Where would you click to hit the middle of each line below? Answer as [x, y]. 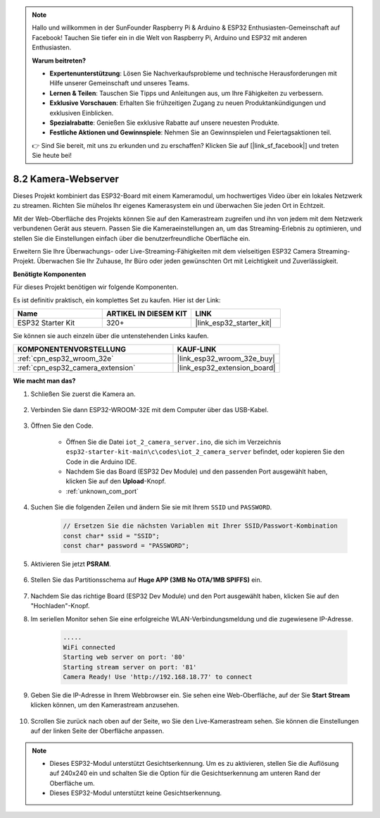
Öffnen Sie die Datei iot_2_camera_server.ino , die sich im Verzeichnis [173, 442]
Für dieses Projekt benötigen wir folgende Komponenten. [96, 287]
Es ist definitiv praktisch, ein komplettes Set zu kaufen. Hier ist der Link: [117, 300]
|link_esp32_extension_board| [226, 368]
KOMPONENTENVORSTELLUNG [72, 349]
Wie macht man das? [44, 381]
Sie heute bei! [52, 156]
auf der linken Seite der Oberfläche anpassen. [97, 731]
